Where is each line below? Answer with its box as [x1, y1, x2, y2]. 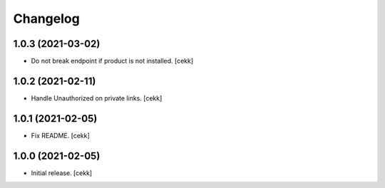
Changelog [13, 11, 80, 26]
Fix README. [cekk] [31, 131, 91, 140]
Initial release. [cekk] [31, 168, 93, 177]
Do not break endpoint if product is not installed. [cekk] [31, 57, 194, 66]
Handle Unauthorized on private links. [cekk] [31, 93, 163, 103]
